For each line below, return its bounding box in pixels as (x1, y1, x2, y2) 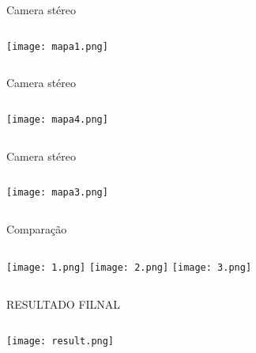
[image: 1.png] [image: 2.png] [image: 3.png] (6, 262, 252, 274)
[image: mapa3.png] (6, 187, 108, 199)
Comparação (6, 220, 67, 237)
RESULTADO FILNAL (6, 296, 121, 312)
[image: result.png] (6, 335, 115, 347)
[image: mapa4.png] (6, 113, 108, 125)
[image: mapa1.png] (6, 40, 108, 52)
